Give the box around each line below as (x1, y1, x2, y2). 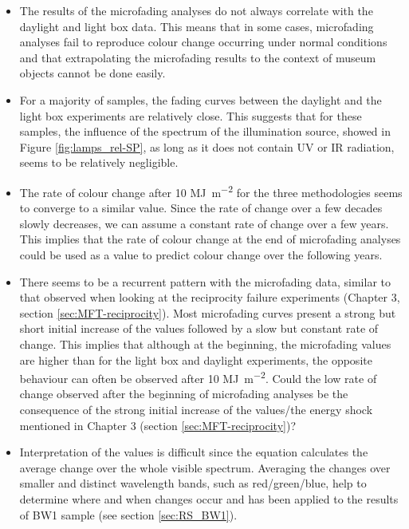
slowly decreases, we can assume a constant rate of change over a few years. (19, 215, 389, 231)
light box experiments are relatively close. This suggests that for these (19, 107, 362, 124)
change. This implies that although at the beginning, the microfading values (19, 335, 391, 352)
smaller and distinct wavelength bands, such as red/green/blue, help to (19, 475, 367, 491)
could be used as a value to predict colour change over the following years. (19, 246, 383, 263)
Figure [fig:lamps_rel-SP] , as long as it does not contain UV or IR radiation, (19, 138, 395, 155)
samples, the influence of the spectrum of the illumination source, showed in (19, 123, 391, 140)
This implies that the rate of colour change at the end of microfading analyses (19, 231, 401, 247)
